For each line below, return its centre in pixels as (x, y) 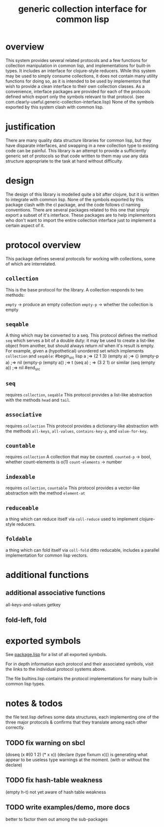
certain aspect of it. (25, 225)
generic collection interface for (82, 9)
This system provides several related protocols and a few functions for (77, 60)
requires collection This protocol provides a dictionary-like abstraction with (82, 426)
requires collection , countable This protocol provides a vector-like (73, 488)
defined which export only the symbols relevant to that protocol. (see (75, 97)
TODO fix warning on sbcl (45, 743)
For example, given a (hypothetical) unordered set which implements (75, 351)
